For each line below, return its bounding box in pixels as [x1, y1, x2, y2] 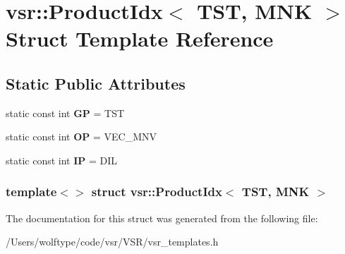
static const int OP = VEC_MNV [6, 129, 157, 144]
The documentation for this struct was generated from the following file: [6, 210, 318, 225]
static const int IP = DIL [6, 152, 118, 167]
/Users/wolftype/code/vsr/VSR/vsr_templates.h [6, 234, 219, 249]
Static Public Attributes [6, 72, 186, 94]
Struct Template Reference [6, 24, 274, 53]
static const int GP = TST [6, 105, 125, 120]
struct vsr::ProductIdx [91, 183, 222, 200]
